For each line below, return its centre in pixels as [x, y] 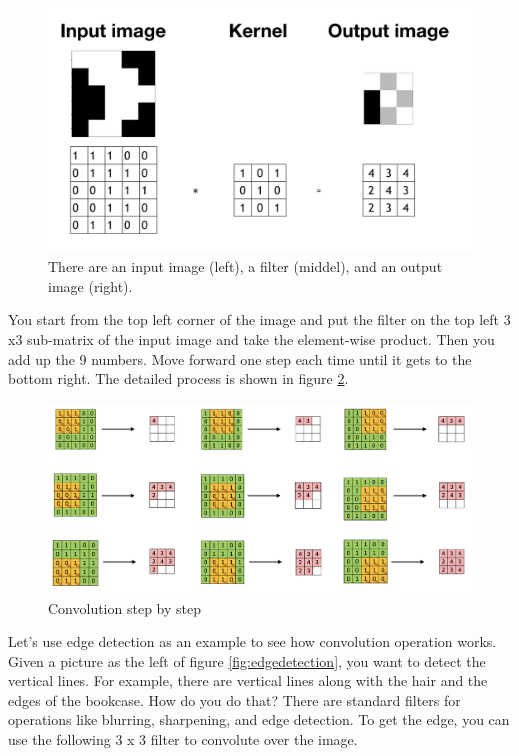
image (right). [90, 285]
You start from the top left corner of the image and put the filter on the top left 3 [259, 319]
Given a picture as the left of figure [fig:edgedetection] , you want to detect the [247, 660]
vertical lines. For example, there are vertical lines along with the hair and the [248, 680]
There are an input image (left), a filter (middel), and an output [245, 266]
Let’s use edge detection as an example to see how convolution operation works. [252, 641]
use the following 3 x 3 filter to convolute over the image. [183, 739]
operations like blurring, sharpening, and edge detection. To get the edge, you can [259, 719]
